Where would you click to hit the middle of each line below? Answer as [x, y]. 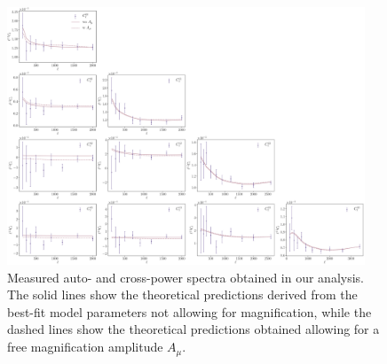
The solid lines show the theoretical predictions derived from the [182, 294]
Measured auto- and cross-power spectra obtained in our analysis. [186, 277]
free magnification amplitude [85, 347]
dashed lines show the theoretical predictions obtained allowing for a [193, 329]
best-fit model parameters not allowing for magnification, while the [190, 311]
